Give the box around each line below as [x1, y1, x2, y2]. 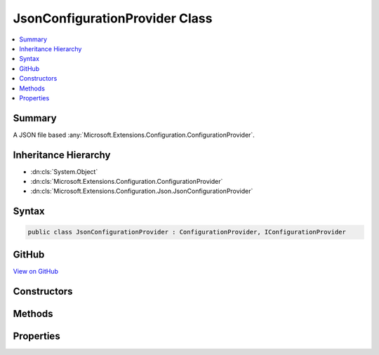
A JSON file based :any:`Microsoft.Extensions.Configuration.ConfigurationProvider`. [13, 130, 255, 139]
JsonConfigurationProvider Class [13, 11, 213, 26]
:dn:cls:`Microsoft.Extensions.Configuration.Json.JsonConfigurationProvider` [30, 187, 253, 196]
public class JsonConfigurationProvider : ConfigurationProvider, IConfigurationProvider [27, 228, 347, 236]
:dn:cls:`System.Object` [30, 167, 98, 175]
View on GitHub [13, 267, 59, 275]
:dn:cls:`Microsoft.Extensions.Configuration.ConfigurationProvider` [30, 177, 223, 186]
